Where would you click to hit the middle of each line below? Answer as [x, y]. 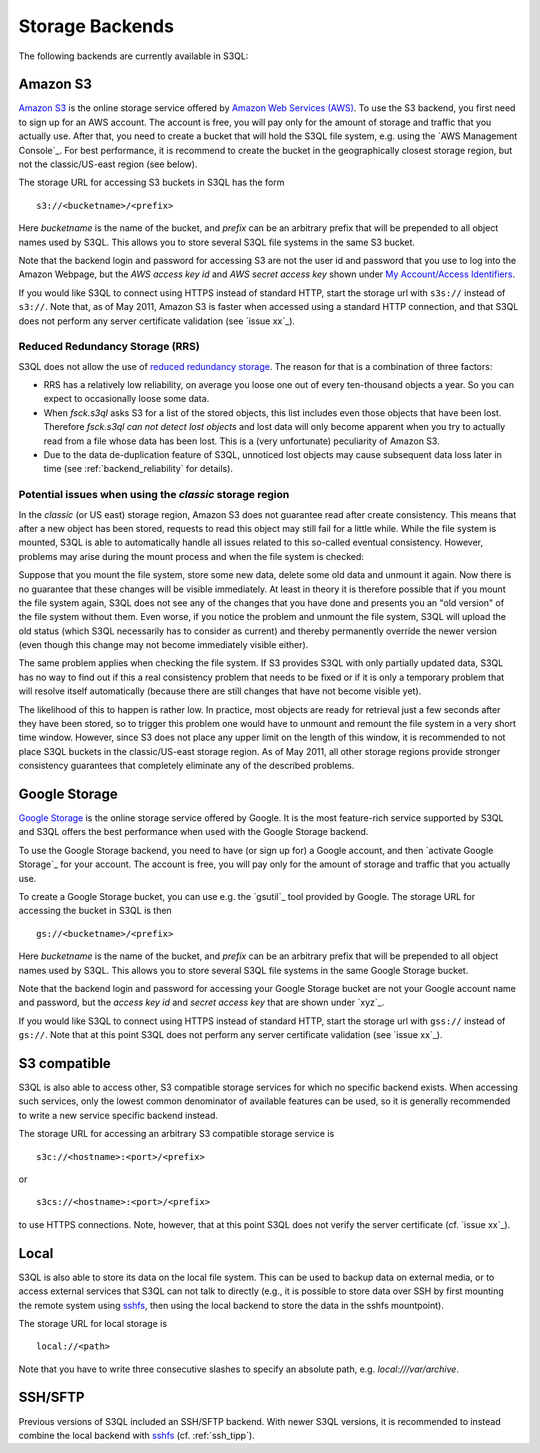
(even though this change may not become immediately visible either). [163, 645]
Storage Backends [96, 26]
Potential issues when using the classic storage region [154, 495]
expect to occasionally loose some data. [126, 399]
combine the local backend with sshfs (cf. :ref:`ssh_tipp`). [136, 1435]
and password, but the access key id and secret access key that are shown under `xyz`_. [201, 1002]
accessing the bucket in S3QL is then [95, 911]
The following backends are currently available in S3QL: [133, 56]
